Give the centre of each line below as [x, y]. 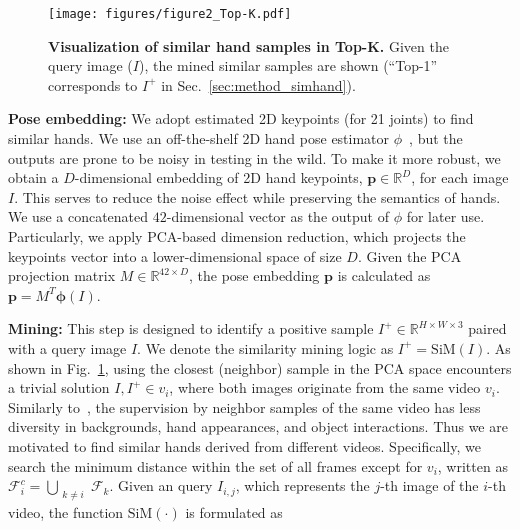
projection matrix [62, 275]
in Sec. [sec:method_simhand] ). [258, 84]
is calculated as [384, 275]
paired [487, 328]
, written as [472, 465]
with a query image [67, 347]
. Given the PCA [409, 255]
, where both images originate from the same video [325, 387]
